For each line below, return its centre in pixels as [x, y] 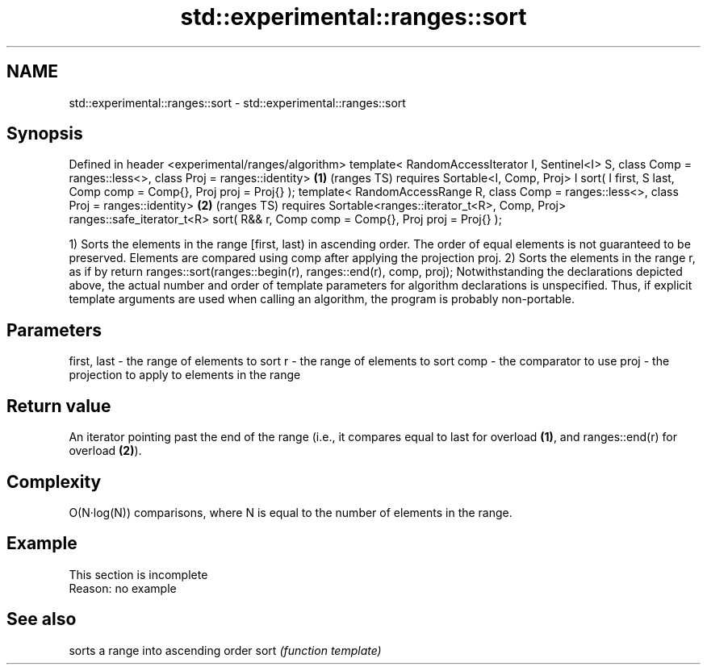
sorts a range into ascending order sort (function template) [225, 650]
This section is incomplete [138, 574]
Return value [59, 406]
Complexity [54, 481]
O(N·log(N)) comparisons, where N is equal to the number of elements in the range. [291, 512]
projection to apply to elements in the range [185, 375]
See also [42, 619]
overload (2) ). [105, 451]
